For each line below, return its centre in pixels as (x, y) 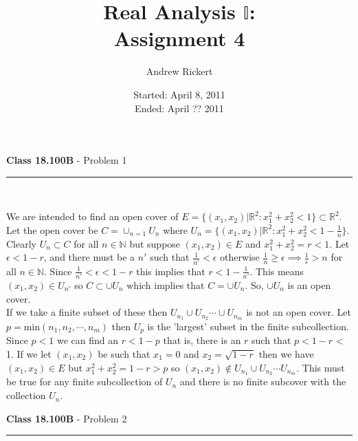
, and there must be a (89, 257)
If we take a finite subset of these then (87, 312)
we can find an (87, 340)
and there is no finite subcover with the (263, 381)
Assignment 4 (179, 38)
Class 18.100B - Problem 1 (67, 160)
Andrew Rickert (179, 71)
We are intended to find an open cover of (92, 216)
